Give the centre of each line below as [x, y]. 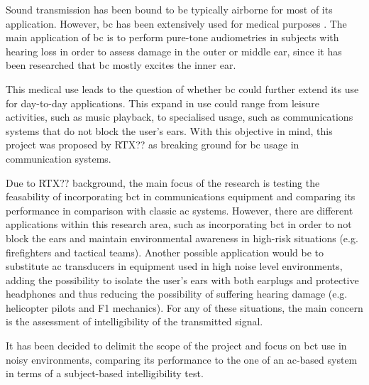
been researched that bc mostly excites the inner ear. [121, 65]
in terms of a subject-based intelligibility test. [105, 373]
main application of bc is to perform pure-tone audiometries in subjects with [172, 37]
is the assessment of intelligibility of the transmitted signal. [134, 321]
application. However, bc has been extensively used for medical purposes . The [176, 23]
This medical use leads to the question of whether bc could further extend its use [182, 88]
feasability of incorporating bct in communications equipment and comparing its [181, 196]
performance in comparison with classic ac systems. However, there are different [180, 210]
